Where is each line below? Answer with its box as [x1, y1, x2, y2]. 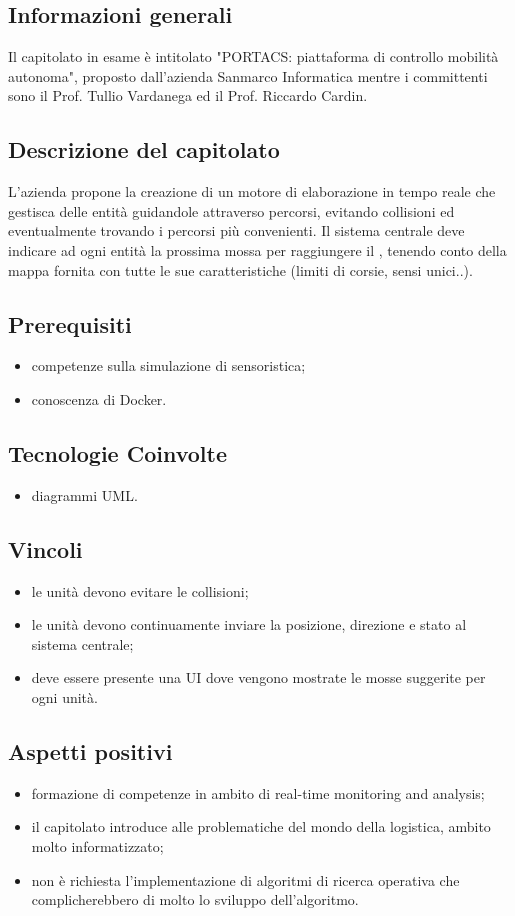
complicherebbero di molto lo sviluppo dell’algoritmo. [31, 889, 359, 910]
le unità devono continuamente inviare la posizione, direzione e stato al [31, 614, 467, 635]
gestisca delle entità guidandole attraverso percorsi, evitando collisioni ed [8, 200, 455, 221]
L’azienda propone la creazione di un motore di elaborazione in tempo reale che [8, 181, 496, 202]
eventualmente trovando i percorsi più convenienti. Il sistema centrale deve [8, 220, 465, 241]
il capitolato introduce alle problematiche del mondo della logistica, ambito [31, 816, 491, 837]
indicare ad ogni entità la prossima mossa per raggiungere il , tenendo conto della [8, 239, 507, 260]
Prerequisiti [8, 308, 132, 339]
